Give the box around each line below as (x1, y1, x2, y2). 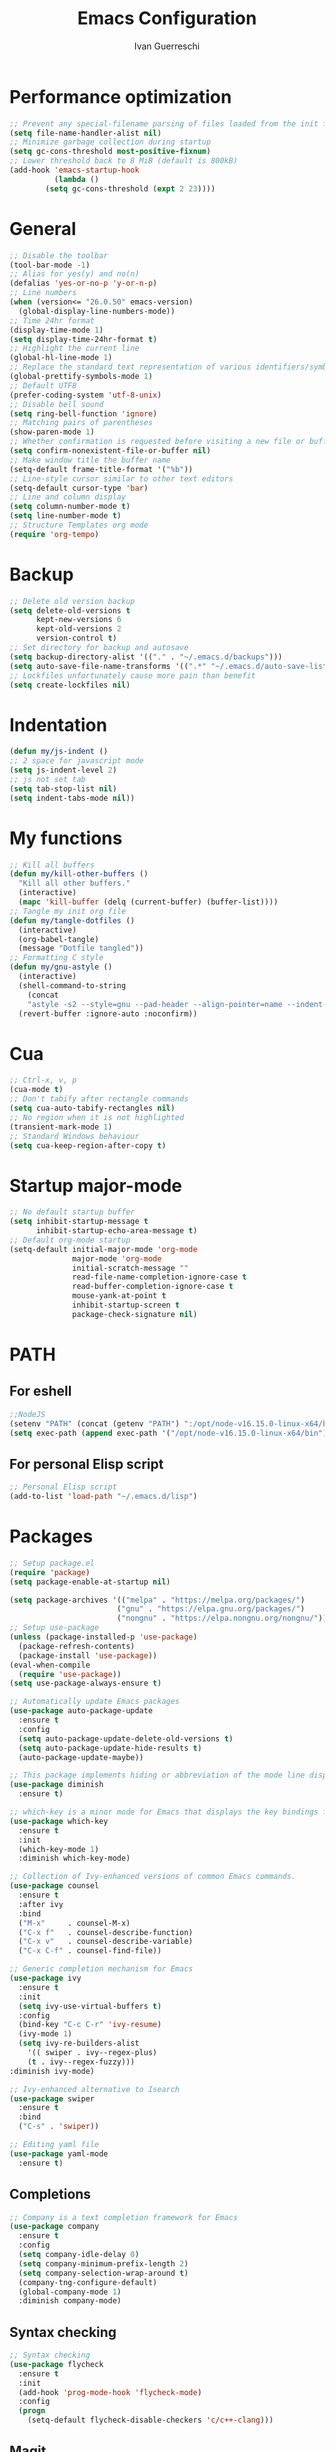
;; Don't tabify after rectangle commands (9, 1094, 189, 1104)
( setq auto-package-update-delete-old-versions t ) (18, 1733, 234, 1744)
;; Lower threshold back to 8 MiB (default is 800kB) (9, 156, 239, 166)
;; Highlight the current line (9, 343, 140, 354)
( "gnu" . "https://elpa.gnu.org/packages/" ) (116, 1604, 306, 1614)
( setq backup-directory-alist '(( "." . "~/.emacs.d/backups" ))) (9, 652, 283, 662)
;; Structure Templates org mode (9, 520, 149, 530)
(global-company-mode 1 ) (18, 2287, 122, 2297)
